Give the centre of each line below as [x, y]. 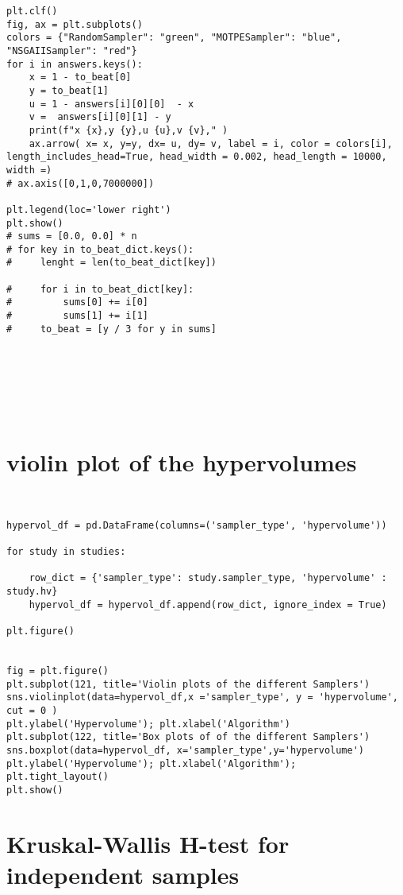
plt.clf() [32, 11]
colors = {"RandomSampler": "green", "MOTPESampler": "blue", [174, 38]
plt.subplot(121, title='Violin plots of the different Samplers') [188, 684]
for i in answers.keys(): [75, 64]
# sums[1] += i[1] [77, 316]
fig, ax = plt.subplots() [75, 24]
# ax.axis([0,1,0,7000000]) [81, 183]
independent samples [123, 874]
